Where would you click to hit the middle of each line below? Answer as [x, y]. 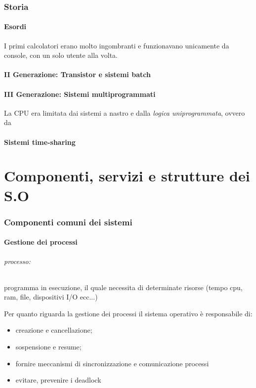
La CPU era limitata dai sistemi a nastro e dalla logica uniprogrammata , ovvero [125, 112]
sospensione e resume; [48, 346]
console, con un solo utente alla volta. [61, 55]
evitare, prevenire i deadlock [58, 380]
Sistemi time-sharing [40, 142]
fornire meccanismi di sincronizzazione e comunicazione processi [112, 363]
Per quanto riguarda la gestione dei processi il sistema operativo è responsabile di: [128, 313]
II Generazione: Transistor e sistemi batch [77, 74]
